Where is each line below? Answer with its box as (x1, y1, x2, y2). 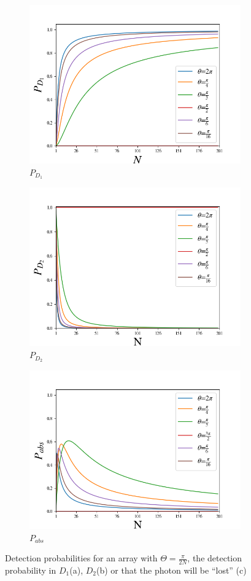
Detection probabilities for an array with (5, 552, 158, 564)
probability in (5, 563, 56, 576)
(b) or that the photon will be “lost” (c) (96, 563, 247, 576)
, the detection (187, 552, 242, 564)
